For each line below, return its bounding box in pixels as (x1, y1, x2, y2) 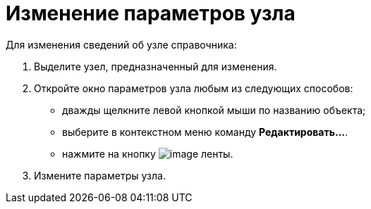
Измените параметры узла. (34, 169, 166, 182)
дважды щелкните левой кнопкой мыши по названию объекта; (62, 103, 366, 116)
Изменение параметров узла (6, 1, 296, 25)
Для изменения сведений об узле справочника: (6, 38, 237, 51)
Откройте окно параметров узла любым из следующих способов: (34, 82, 353, 94)
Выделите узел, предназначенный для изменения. (34, 60, 277, 72)
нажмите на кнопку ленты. (62, 147, 233, 160)
